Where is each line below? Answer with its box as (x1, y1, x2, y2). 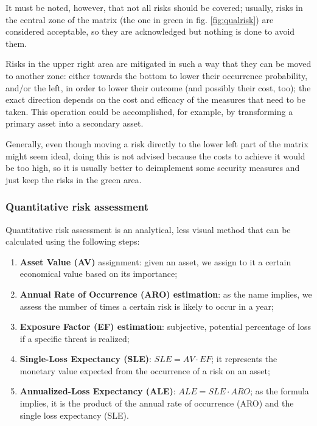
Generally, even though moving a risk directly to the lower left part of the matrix (5, 137, 308, 150)
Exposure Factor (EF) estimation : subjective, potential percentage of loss (19, 320, 311, 333)
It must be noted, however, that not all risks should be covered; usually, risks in (5, 1, 303, 13)
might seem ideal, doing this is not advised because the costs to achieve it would (5, 149, 305, 162)
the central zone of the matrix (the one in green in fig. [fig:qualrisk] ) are (5, 13, 274, 26)
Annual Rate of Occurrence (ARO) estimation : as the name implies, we (19, 287, 312, 300)
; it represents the (211, 352, 277, 365)
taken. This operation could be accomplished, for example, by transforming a (5, 105, 293, 117)
